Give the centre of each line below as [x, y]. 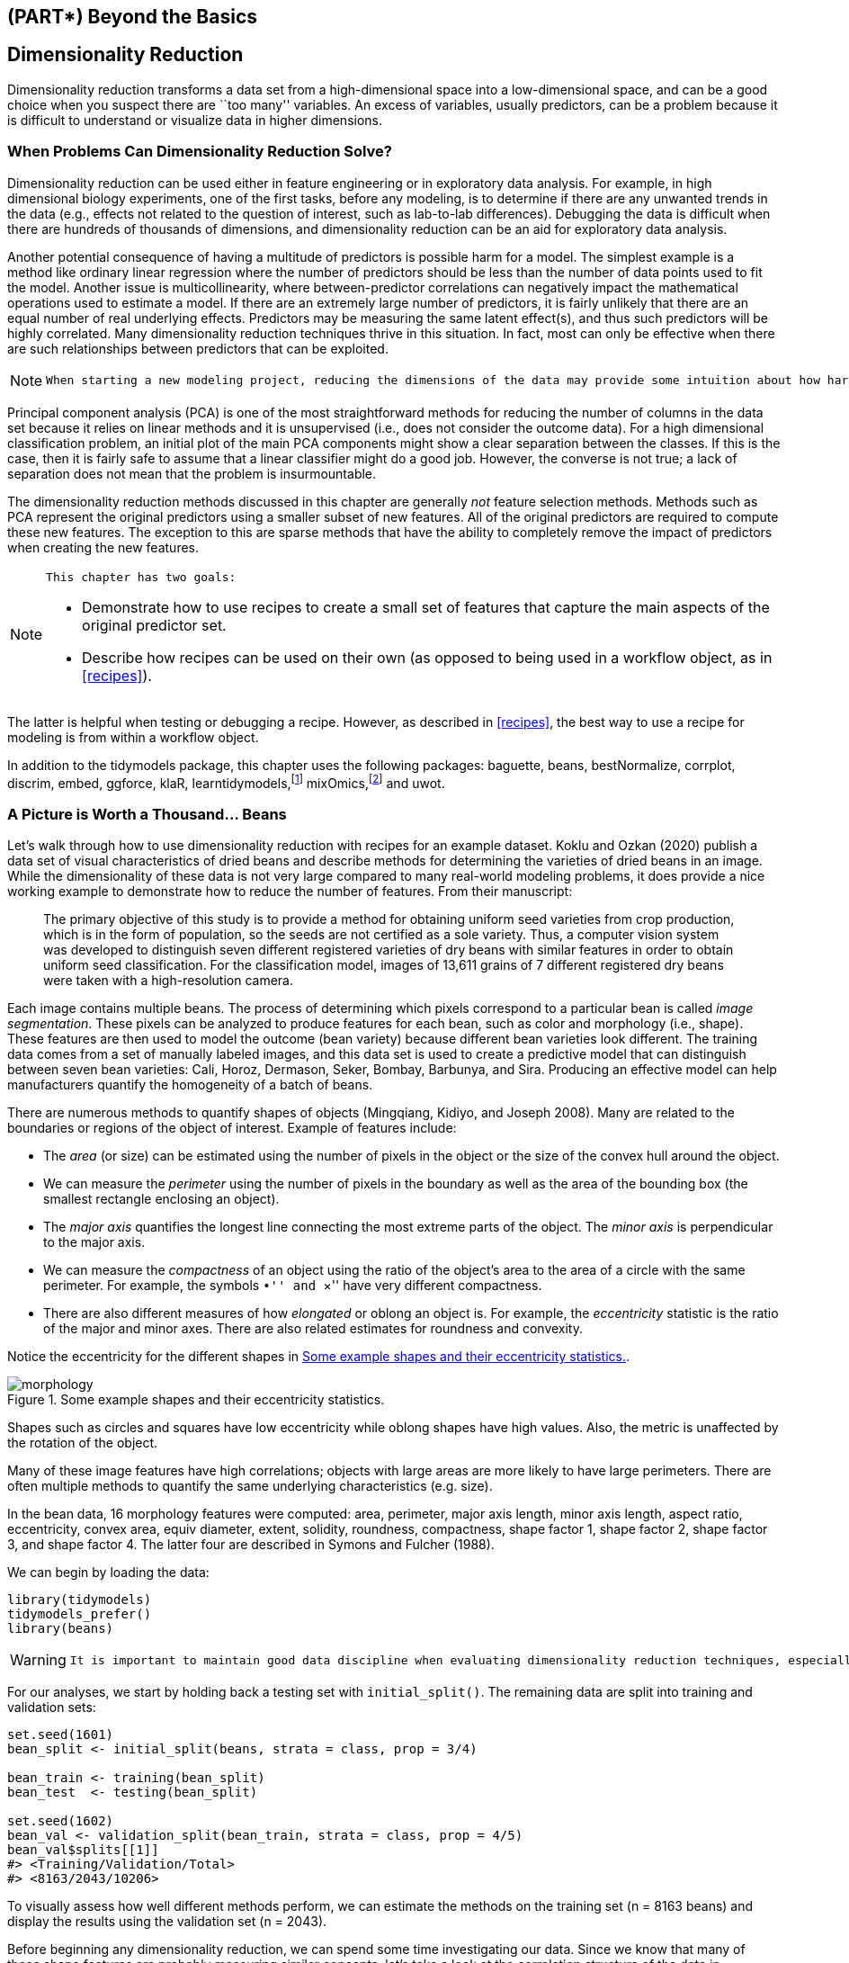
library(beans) [61, 1628]
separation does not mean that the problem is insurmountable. [192, 473]
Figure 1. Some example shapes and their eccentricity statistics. [196, 1399]
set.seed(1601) [61, 1734]
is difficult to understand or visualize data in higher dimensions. [195, 120]
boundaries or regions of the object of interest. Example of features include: [232, 1128]
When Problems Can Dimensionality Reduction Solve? [200, 152]
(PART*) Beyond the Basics [132, 17]
